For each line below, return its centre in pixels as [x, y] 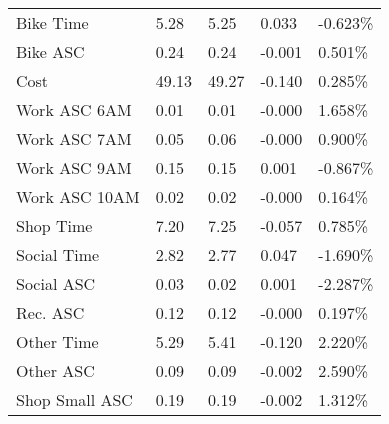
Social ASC [56, 283]
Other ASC [55, 370]
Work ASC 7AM [74, 138]
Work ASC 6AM [74, 109]
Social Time [58, 254]
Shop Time [54, 225]
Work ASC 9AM [74, 167]
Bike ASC [50, 51]
